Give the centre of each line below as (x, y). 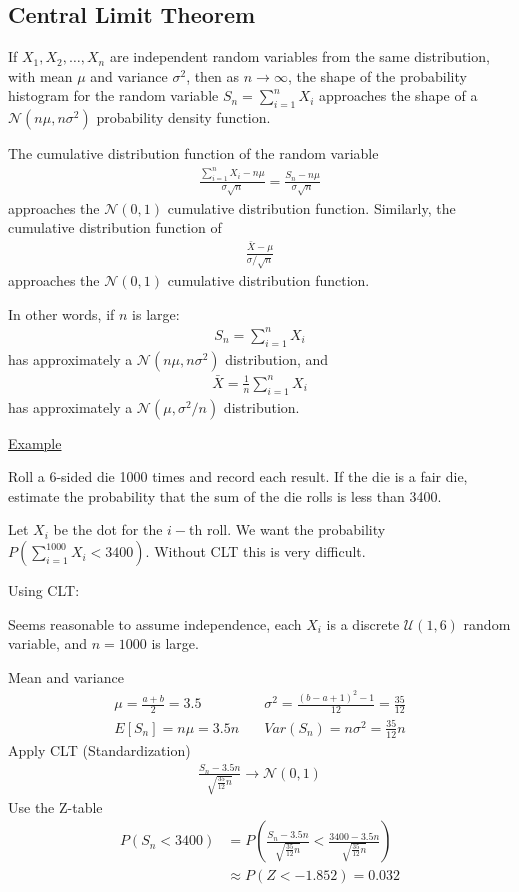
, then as (213, 75)
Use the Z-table (55, 806)
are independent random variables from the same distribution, (299, 56)
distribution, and (277, 358)
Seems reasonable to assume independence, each (155, 623)
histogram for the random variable (113, 95)
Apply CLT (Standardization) (99, 749)
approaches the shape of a (398, 95)
